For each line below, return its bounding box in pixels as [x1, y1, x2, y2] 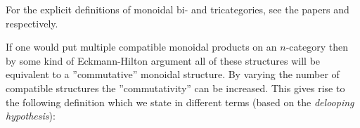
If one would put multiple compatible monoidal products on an [6, 39, 277, 54]
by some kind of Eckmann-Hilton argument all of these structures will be [6, 53, 321, 68]
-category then [285, 39, 348, 54]
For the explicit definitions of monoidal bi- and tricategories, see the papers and [6, 2, 349, 16]
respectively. [6, 15, 58, 30]
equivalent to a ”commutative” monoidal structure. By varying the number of [6, 67, 340, 82]
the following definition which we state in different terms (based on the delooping [6, 94, 354, 109]
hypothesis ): [6, 108, 56, 123]
